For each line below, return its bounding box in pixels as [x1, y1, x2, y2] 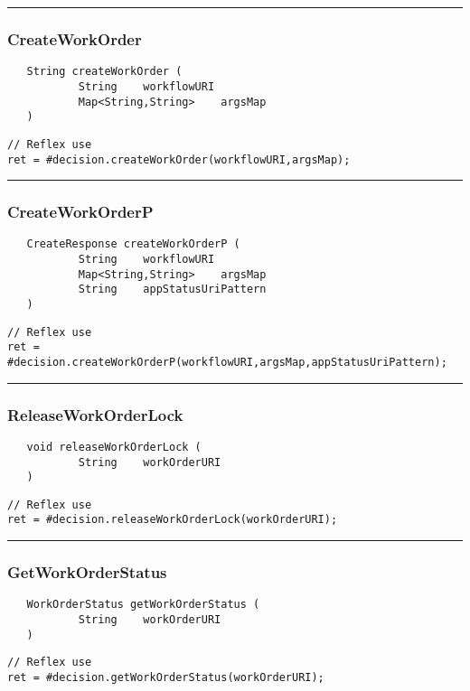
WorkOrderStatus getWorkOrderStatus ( [26, 598, 260, 612]
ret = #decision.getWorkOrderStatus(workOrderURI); [7, 670, 324, 684]
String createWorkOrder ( [26, 65, 183, 79]
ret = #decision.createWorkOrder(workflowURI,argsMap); [7, 153, 351, 166]
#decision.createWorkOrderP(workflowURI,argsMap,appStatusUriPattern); [7, 355, 447, 369]
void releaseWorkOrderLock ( [26, 440, 202, 453]
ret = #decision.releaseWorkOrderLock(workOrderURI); [7, 513, 338, 527]
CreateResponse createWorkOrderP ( [26, 238, 240, 251]
